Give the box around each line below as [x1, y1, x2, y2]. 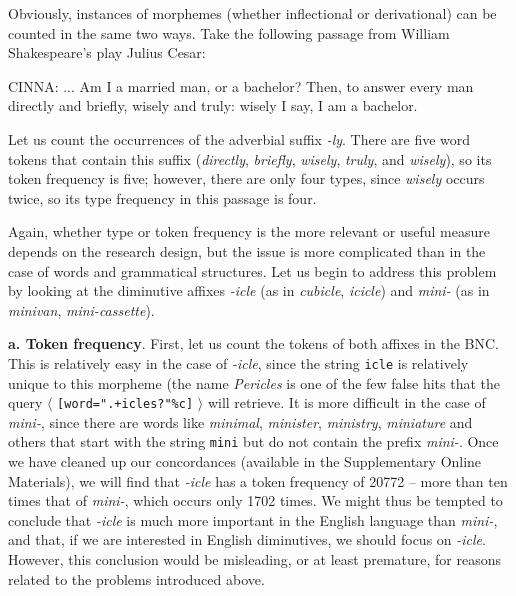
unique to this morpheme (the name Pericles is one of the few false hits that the [8, 372, 500, 393]
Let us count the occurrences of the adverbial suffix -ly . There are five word [8, 128, 471, 149]
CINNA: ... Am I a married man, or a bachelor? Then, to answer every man [8, 75, 474, 96]
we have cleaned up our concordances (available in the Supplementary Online [8, 451, 482, 472]
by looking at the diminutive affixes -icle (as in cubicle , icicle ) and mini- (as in [8, 280, 490, 301]
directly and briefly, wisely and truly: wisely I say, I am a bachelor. [8, 95, 418, 116]
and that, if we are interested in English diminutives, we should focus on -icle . [8, 529, 486, 550]
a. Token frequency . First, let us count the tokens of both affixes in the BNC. [8, 333, 499, 354]
